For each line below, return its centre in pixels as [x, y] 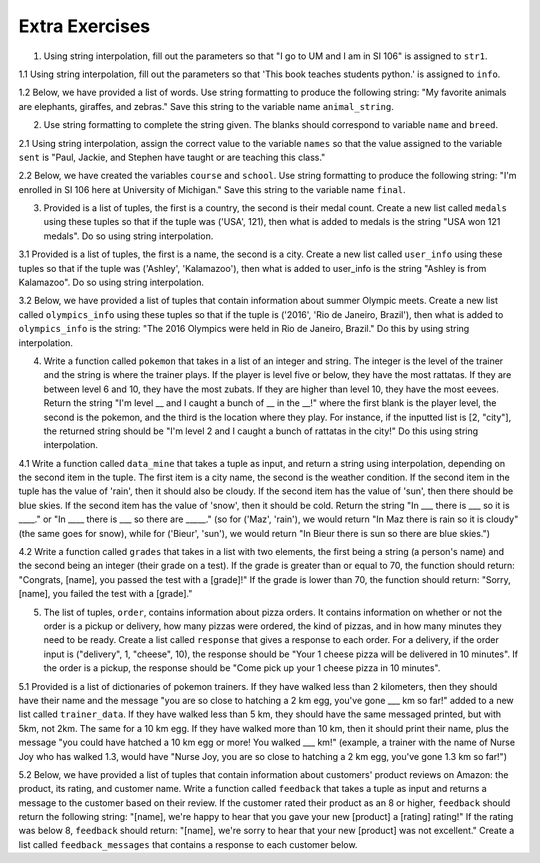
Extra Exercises [84, 26]
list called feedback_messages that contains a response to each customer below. [188, 844]
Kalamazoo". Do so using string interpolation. [111, 282]
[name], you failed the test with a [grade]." [105, 594]
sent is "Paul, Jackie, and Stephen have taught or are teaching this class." [172, 157]
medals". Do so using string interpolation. [128, 236]
